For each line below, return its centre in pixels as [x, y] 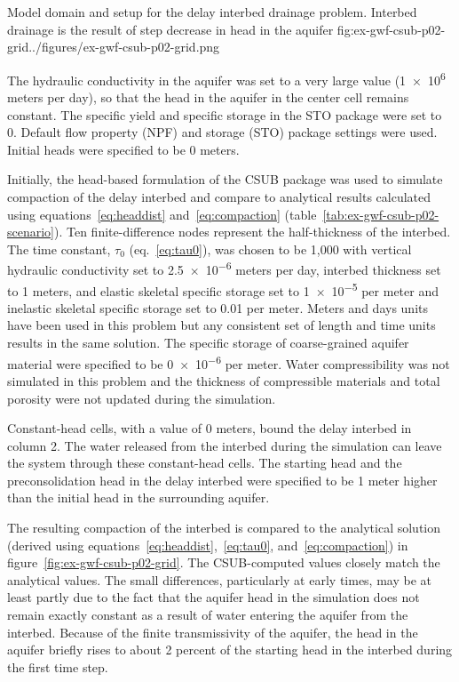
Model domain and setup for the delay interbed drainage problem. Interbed [212, 12]
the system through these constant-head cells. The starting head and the [205, 463]
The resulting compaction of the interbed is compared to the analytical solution [224, 528]
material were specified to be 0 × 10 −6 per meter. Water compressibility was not [229, 362]
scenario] [31, 232]
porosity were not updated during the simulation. [142, 398]
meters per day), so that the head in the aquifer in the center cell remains [208, 97]
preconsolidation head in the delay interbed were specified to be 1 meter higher [222, 480]
